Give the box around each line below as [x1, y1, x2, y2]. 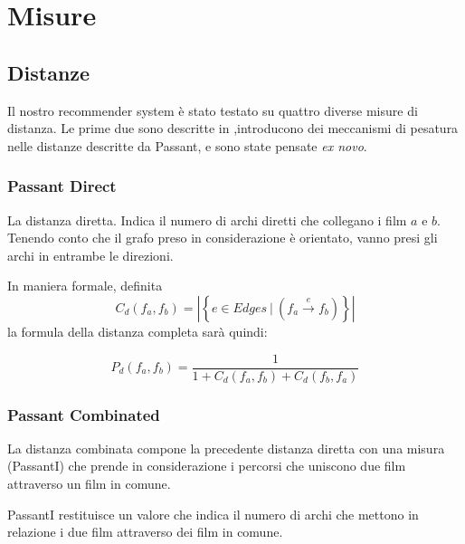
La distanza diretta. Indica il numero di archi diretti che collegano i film [7, 210, 407, 229]
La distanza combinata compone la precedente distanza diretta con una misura [7, 438, 445, 457]
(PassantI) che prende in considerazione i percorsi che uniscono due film [7, 456, 406, 475]
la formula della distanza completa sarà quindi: [7, 321, 268, 340]
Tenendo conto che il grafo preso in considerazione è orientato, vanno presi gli [7, 228, 438, 247]
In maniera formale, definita [7, 276, 163, 295]
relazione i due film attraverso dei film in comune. [7, 522, 283, 541]
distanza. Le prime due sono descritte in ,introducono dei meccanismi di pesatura [7, 119, 459, 138]
